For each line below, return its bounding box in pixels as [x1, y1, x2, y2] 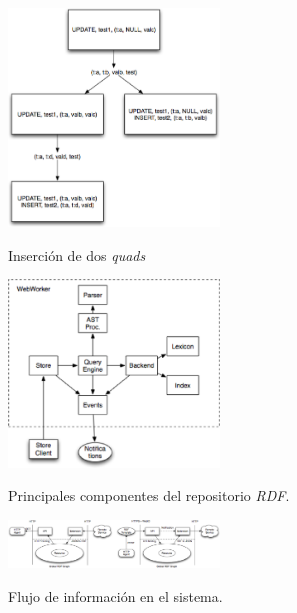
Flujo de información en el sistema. [8, 586, 223, 607]
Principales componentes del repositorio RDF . [8, 485, 290, 506]
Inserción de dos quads [8, 244, 146, 265]
